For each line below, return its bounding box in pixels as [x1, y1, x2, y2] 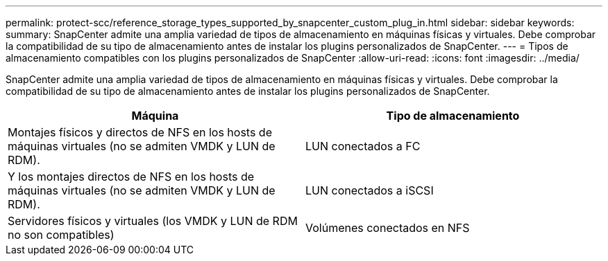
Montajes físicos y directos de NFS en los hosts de [8, 125, 272, 139]
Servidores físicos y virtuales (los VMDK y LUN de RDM [8, 214, 298, 228]
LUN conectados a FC [305, 139, 421, 153]
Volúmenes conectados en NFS [305, 221, 470, 235]
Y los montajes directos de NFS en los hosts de [8, 170, 255, 183]
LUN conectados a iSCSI [305, 183, 434, 197]
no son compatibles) [8, 228, 115, 242]
